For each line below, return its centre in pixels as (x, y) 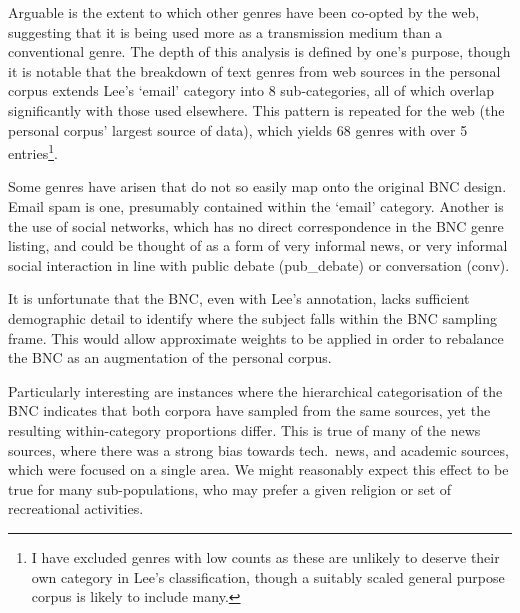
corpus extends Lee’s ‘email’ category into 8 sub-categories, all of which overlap (251, 90)
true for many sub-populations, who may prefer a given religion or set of (230, 488)
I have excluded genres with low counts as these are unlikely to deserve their (265, 556)
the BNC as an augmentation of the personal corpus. (170, 357)
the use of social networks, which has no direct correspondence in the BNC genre (256, 225)
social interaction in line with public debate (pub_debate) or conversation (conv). (259, 264)
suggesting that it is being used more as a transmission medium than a (225, 31)
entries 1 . (33, 151)
